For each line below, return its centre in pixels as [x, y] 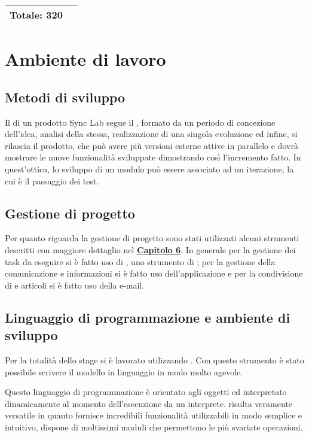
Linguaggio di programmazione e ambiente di [148, 317]
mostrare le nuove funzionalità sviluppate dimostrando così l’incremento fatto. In [153, 157]
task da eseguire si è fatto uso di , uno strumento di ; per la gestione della [140, 261]
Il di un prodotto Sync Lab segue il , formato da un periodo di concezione [140, 122]
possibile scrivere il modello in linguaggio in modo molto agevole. [124, 371]
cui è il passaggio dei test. [52, 180]
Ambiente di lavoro [85, 59]
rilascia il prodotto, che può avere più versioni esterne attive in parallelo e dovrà [152, 145]
